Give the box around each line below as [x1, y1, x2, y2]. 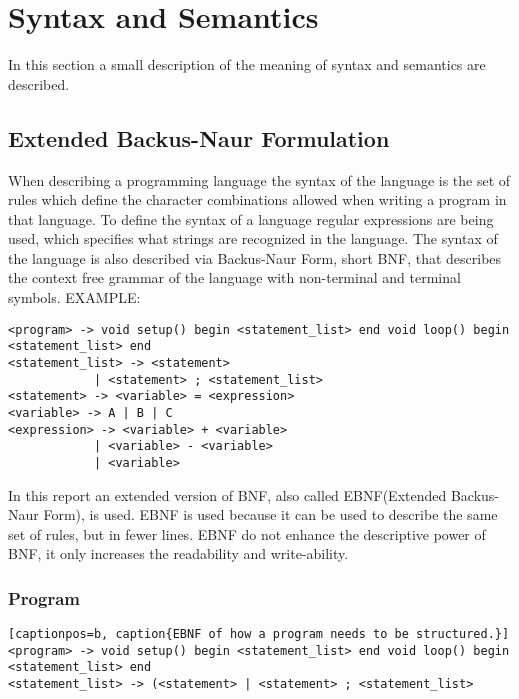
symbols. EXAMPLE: [8, 287, 141, 308]
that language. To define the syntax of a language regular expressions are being [8, 208, 494, 229]
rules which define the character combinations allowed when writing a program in [8, 189, 507, 210]
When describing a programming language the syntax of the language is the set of [8, 169, 511, 190]
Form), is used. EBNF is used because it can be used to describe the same [43, 504, 498, 525]
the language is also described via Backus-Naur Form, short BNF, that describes [8, 247, 502, 268]
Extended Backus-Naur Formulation [8, 122, 390, 153]
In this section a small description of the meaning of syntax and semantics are [8, 54, 486, 75]
